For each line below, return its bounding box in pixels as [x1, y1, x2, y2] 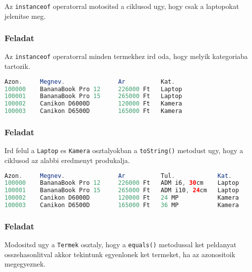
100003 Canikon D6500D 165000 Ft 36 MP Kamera [4, 202, 239, 209]
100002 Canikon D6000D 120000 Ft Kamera [4, 100, 182, 108]
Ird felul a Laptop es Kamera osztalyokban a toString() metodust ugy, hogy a [4, 145, 243, 156]
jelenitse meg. [4, 10, 46, 21]
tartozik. [4, 61, 30, 71]
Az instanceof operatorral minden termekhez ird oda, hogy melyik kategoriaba [4, 51, 248, 61]
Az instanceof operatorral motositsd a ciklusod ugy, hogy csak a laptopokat [4, 1, 239, 11]
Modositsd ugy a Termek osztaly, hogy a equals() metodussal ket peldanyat [4, 239, 237, 250]
